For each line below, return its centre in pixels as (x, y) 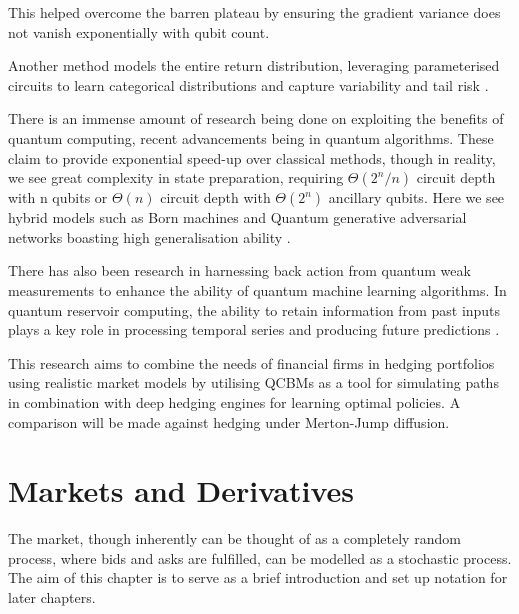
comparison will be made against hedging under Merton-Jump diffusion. (229, 421)
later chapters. (52, 597)
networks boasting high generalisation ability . (149, 236)
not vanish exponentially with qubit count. (139, 31)
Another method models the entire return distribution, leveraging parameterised (254, 65)
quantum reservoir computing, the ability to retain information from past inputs (254, 309)
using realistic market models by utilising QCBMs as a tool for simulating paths (253, 382)
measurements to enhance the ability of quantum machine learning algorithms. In (257, 289)
